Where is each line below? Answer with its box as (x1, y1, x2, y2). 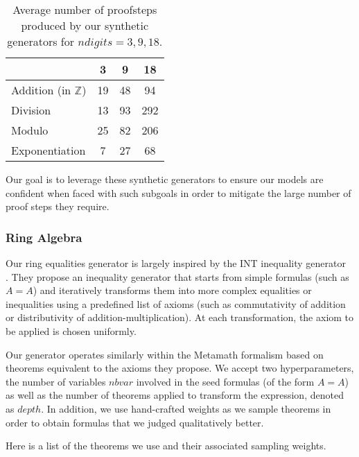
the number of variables (6, 374, 106, 388)
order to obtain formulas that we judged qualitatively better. (6, 415, 264, 429)
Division (11, 102, 51, 118)
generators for (7, 33, 74, 49)
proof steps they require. (6, 199, 110, 214)
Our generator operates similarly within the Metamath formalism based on (6, 347, 324, 361)
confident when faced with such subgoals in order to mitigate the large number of (6, 185, 351, 200)
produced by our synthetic (21, 17, 149, 33)
